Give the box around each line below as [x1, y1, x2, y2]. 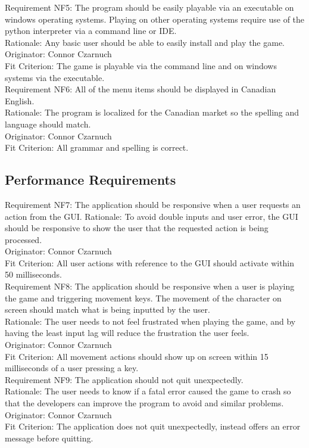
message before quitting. [5, 431, 93, 444]
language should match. [5, 117, 91, 130]
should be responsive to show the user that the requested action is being [5, 222, 269, 234]
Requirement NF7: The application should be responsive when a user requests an [5, 198, 301, 210]
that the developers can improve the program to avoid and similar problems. [5, 397, 284, 409]
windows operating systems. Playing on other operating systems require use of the [5, 13, 305, 25]
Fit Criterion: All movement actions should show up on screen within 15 [5, 350, 269, 362]
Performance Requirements [5, 170, 176, 189]
